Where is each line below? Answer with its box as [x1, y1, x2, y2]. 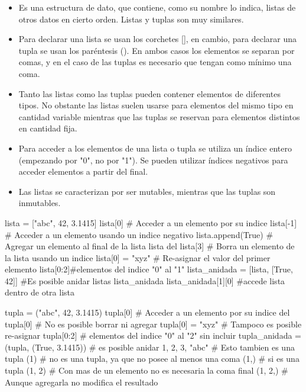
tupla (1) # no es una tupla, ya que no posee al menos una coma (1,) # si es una [5, 352, 300, 365]
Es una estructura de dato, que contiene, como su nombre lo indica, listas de [18, 1, 296, 13]
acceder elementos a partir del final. [18, 165, 148, 178]
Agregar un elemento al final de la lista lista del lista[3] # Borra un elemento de [5, 240, 295, 252]
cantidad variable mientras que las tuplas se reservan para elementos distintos [18, 110, 300, 123]
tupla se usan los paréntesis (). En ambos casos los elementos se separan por [18, 44, 295, 56]
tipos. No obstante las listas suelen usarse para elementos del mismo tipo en [18, 99, 294, 111]
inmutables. [18, 197, 61, 209]
